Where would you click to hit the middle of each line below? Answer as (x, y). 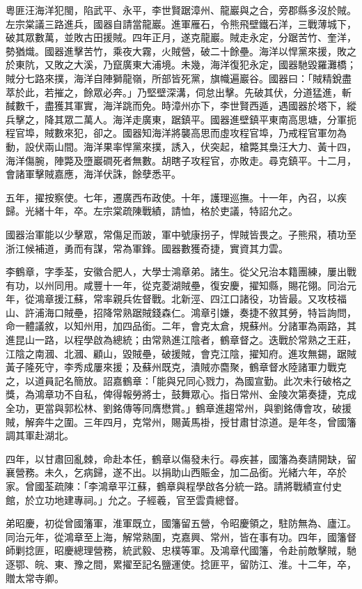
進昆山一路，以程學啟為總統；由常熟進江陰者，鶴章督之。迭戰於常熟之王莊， (181, 340)
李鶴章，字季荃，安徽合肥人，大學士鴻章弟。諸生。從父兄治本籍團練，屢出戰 (181, 271)
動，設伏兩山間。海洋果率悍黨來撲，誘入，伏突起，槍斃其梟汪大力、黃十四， (181, 146)
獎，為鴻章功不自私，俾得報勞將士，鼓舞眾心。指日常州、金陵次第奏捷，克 (176, 394)
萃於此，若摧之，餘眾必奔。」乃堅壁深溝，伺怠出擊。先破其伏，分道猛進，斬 (179, 92)
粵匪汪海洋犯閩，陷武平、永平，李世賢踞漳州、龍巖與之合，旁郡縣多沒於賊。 (181, 10)
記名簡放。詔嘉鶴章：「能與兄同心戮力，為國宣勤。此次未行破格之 (203, 380)
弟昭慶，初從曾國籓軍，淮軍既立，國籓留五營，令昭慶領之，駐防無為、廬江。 (181, 523)
